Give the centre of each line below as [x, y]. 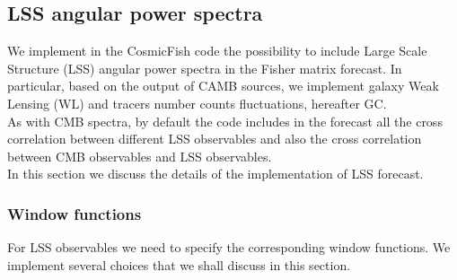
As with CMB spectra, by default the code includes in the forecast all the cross [225, 121]
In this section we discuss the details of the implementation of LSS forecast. [215, 174]
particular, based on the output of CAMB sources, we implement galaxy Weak [223, 86]
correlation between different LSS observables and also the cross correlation [215, 139]
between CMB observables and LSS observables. [140, 156]
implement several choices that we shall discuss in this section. [179, 264]
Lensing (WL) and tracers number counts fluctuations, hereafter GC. [197, 103]
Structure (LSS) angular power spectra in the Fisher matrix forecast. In [205, 68]
